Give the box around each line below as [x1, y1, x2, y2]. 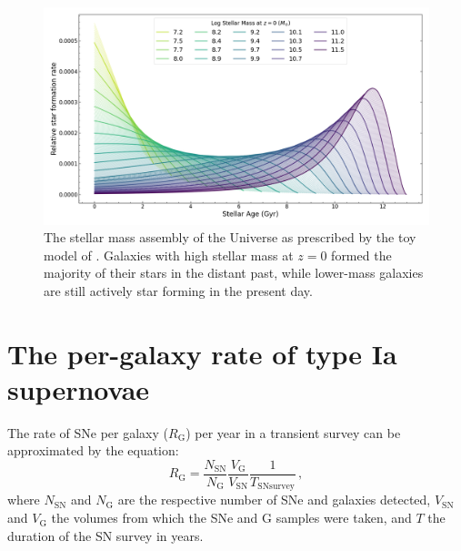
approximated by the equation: [7, 441, 179, 460]
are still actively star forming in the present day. [44, 281, 313, 300]
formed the [331, 245, 392, 264]
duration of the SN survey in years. [7, 525, 204, 545]
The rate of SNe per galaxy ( [7, 423, 169, 442]
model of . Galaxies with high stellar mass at [44, 245, 294, 264]
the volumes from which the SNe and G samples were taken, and [51, 508, 412, 527]
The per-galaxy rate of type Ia [7, 334, 397, 372]
